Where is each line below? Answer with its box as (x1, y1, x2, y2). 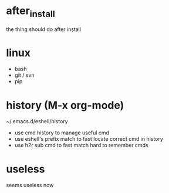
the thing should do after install (6, 25, 81, 33)
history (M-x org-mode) (6, 99, 124, 112)
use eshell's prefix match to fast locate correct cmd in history (14, 136, 163, 143)
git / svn (14, 72, 35, 79)
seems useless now (6, 182, 54, 189)
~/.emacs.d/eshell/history (6, 118, 69, 125)
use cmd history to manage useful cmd (14, 129, 110, 136)
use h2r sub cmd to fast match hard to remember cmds (14, 142, 148, 149)
